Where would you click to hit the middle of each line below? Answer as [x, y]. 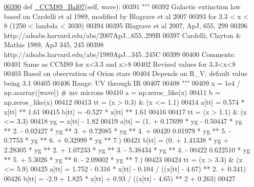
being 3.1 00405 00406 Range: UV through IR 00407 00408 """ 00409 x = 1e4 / [122, 83]
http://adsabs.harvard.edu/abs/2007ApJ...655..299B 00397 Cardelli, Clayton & [123, 35]
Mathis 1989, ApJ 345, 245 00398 [54, 45]
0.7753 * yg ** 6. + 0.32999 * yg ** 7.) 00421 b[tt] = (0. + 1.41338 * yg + [116, 140]
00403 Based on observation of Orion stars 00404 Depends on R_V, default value [126, 73]
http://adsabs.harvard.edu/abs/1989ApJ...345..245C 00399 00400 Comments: [120, 54]
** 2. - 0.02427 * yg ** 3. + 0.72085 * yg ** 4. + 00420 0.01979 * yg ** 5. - [118, 130]
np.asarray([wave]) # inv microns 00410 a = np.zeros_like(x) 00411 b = [112, 92]
